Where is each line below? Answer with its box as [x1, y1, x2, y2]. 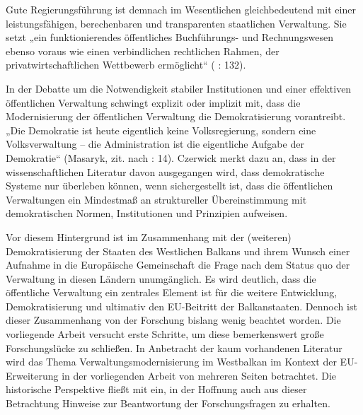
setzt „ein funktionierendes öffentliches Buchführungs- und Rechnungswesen [6, 30, 333, 45]
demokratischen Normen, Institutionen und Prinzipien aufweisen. [6, 206, 288, 221]
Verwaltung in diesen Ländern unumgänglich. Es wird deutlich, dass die [6, 271, 316, 286]
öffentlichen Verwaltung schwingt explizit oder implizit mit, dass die [6, 95, 301, 110]
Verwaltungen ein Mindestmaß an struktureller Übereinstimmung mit [6, 192, 307, 206]
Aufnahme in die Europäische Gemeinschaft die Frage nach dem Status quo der [6, 257, 350, 272]
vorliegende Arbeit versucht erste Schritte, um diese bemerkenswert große [6, 327, 324, 341]
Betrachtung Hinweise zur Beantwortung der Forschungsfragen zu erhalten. [6, 396, 330, 411]
